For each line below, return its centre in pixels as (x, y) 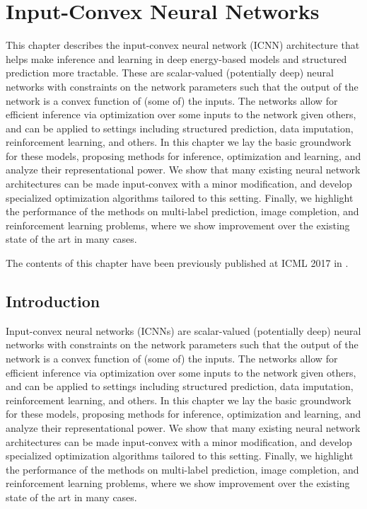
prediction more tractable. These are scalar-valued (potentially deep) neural (170, 73)
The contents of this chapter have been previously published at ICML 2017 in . (177, 263)
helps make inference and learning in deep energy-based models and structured (176, 58)
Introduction (53, 301)
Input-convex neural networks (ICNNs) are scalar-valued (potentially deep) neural (183, 330)
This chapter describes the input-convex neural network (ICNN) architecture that (183, 45)
